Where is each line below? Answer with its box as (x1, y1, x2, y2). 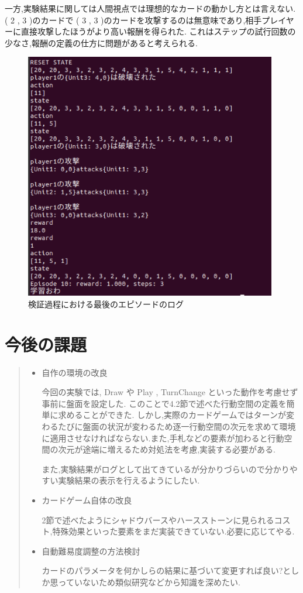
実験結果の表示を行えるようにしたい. (58, 474, 200, 486)
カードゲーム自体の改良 (42, 494, 132, 506)
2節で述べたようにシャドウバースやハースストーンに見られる (42, 513, 274, 526)
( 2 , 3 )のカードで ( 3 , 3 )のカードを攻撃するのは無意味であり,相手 (5, 13, 262, 26)
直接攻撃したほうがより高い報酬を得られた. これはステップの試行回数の (20, 25, 296, 37)
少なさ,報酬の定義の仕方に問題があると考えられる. (5, 36, 198, 49)
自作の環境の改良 (42, 366, 108, 378)
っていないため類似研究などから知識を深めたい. (58, 576, 240, 588)
